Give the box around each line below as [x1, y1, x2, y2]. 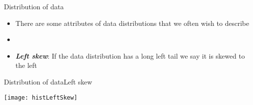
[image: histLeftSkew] [4, 94, 78, 101]
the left [15, 60, 37, 70]
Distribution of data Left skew [4, 76, 92, 86]
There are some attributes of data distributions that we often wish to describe [15, 18, 249, 28]
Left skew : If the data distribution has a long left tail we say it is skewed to [15, 50, 245, 61]
